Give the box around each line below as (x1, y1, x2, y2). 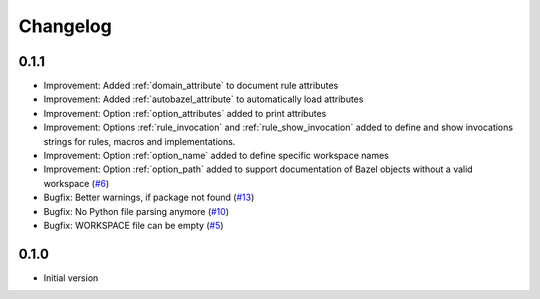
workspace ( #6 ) (43, 177, 110, 189)
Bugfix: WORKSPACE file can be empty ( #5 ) (43, 219, 224, 231)
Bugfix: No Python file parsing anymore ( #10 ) (43, 205, 230, 217)
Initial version (43, 271, 99, 284)
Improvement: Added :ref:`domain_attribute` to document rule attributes (43, 80, 339, 92)
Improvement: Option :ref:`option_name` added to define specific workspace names (43, 150, 389, 162)
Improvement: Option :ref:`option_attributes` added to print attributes (43, 107, 327, 119)
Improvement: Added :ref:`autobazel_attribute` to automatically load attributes (43, 93, 364, 105)
